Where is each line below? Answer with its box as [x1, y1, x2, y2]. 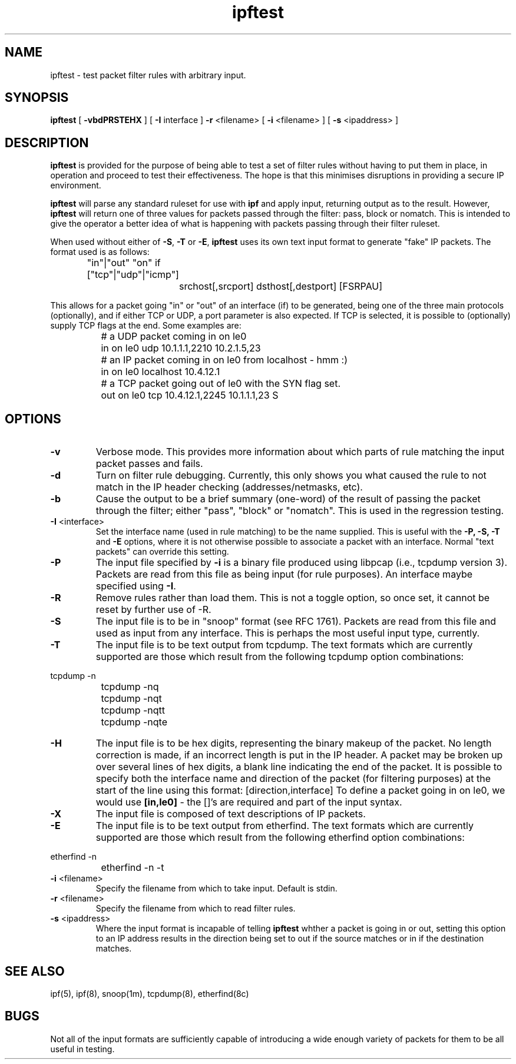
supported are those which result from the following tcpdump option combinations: [95, 651, 464, 663]
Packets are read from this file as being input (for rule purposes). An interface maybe [95, 568, 473, 581]
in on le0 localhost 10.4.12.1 [101, 366, 220, 378]
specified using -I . [95, 580, 176, 592]
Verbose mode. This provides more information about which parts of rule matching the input [95, 446, 505, 458]
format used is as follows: [50, 247, 150, 257]
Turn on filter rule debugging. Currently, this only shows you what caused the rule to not [95, 469, 487, 482]
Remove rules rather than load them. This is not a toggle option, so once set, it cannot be [95, 592, 490, 604]
